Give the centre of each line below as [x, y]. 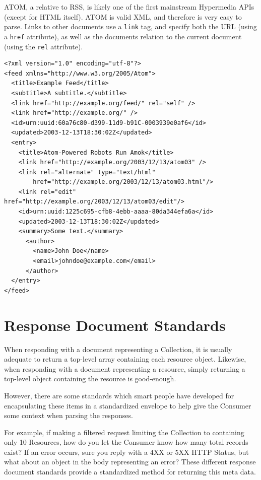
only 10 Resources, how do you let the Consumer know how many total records [126, 442]
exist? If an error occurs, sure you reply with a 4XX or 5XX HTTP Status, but [126, 452]
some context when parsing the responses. [69, 415]
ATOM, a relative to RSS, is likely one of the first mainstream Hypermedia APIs [129, 7]
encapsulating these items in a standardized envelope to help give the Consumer [128, 405]
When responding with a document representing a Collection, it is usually [118, 349]
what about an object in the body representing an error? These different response [130, 462]
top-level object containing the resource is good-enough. [90, 379]
